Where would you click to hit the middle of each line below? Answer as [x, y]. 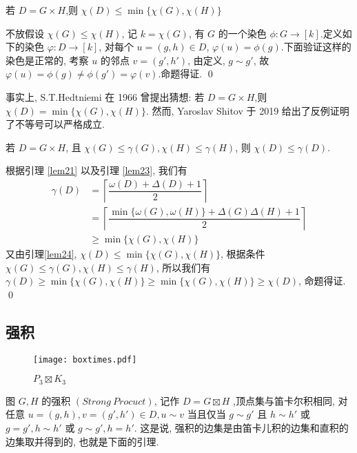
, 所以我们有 [183, 267]
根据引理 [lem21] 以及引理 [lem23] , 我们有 [96, 170]
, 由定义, [206, 60]
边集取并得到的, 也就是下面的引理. [82, 441]
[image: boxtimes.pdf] [85, 359]
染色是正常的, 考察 [47, 60]
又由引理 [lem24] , [41, 254]
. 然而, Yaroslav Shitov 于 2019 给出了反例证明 [247, 110]
